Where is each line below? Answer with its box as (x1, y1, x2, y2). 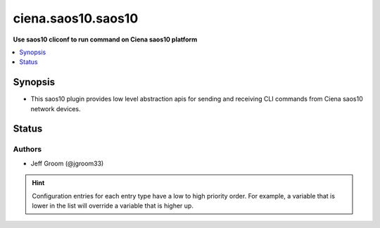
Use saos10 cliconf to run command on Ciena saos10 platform (13, 35, 198, 44)
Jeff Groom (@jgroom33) (30, 159, 104, 167)
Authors (13, 144, 42, 154)
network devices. (30, 104, 81, 113)
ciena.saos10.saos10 (13, 11, 139, 26)
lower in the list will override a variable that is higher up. (32, 201, 194, 210)
